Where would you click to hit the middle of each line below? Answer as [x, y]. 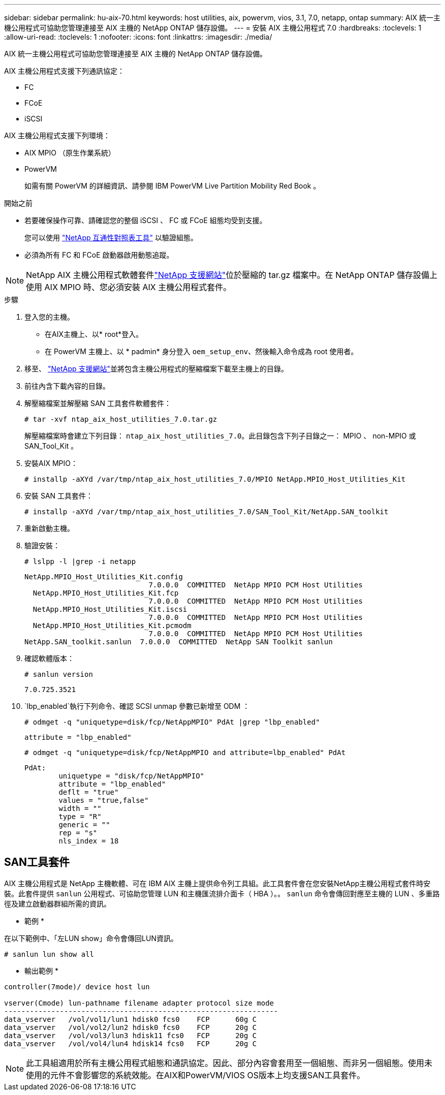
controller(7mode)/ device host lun [77, 987]
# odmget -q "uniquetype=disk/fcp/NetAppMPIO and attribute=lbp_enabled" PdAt [185, 753]
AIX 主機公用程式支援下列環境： [57, 135]
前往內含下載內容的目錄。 [67, 386]
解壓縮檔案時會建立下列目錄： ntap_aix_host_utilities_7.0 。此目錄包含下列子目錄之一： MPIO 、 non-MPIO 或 [220, 436]
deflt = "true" [89, 792]
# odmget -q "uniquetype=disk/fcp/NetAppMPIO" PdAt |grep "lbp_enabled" [172, 722]
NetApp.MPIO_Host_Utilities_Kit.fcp [106, 593]
